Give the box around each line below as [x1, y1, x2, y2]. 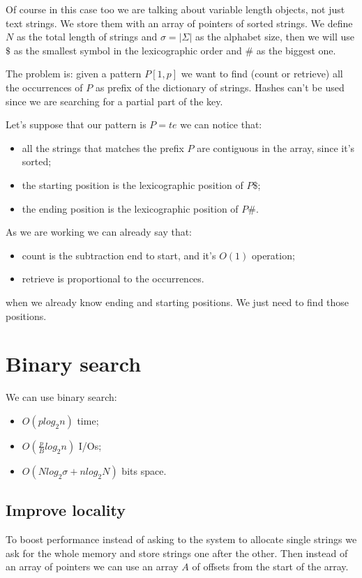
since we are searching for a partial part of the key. [6, 93, 223, 108]
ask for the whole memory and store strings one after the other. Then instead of [6, 545, 348, 560]
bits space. [121, 463, 167, 478]
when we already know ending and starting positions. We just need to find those [6, 294, 349, 309]
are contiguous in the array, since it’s [197, 140, 355, 155]
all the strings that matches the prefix [22, 140, 184, 155]
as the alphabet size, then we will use [195, 29, 355, 44]
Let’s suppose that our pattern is [6, 117, 146, 132]
